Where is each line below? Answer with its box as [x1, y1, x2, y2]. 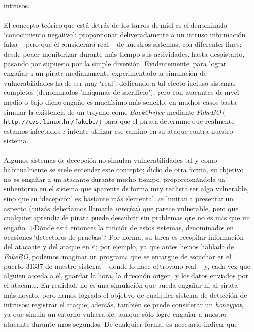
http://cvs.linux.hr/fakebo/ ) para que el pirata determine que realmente [4, 116, 235, 126]
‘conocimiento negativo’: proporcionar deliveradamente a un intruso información [4, 29, 246, 39]
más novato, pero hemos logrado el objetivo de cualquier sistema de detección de [4, 289, 247, 300]
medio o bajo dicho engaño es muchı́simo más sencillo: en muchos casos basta [4, 96, 237, 107]
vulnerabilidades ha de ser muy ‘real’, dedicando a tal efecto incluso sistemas [4, 77, 236, 88]
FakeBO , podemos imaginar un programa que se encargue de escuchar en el [4, 251, 232, 261]
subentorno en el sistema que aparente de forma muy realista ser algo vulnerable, [4, 183, 249, 194]
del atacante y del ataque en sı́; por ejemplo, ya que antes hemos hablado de [4, 241, 234, 251]
